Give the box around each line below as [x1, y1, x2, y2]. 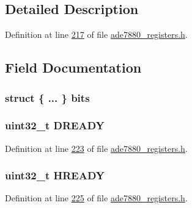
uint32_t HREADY [5, 168, 105, 183]
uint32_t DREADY [5, 118, 105, 133]
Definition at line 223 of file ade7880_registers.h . [5, 142, 188, 154]
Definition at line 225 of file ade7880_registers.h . [5, 192, 188, 204]
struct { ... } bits [5, 90, 90, 105]
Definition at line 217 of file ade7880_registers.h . [5, 28, 188, 41]
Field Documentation [5, 58, 142, 77]
